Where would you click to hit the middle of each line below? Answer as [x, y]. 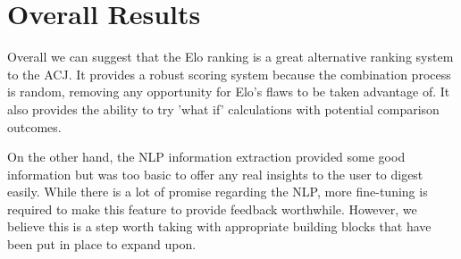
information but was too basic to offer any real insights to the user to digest [215, 174]
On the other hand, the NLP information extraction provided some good [206, 157]
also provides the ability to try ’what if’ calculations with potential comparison [223, 109]
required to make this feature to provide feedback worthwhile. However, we [212, 209]
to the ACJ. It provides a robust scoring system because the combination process [229, 74]
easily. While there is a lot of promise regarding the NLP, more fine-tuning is [218, 192]
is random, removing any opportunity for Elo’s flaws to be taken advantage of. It [229, 92]
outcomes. [34, 126]
